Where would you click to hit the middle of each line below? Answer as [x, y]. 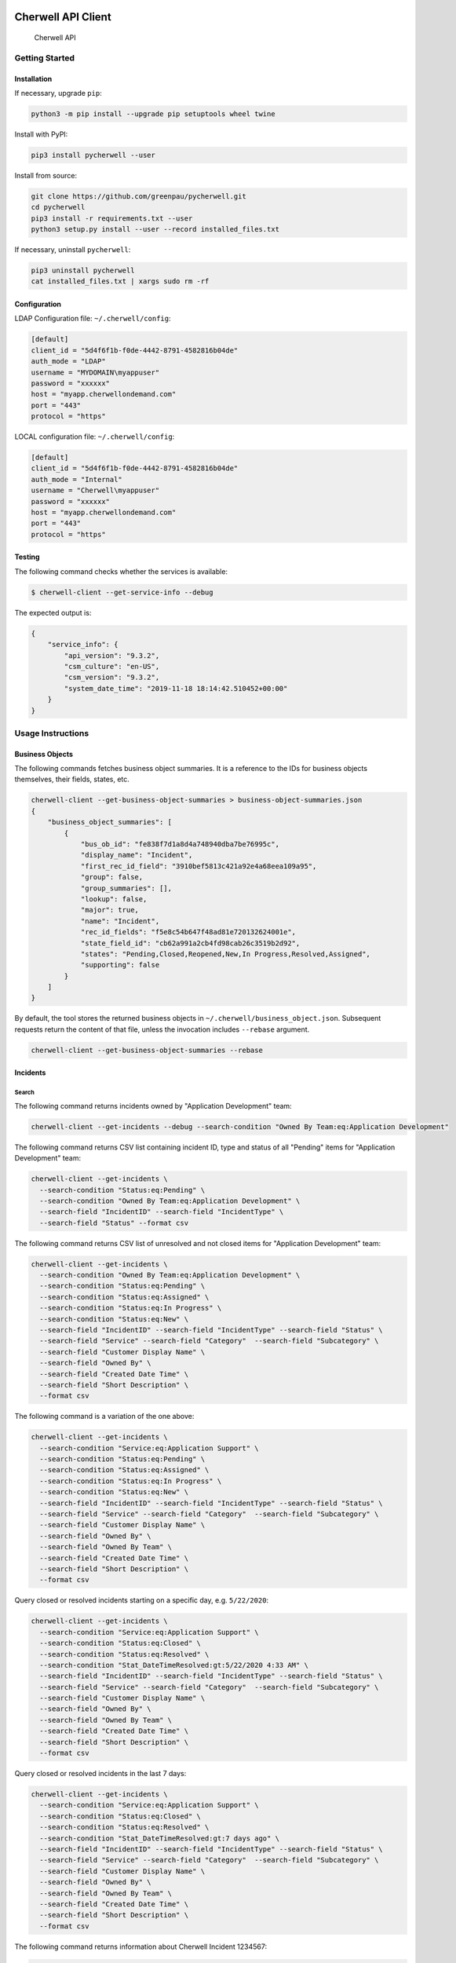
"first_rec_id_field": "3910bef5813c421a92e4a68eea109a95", [199, 866]
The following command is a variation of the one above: [104, 1417]
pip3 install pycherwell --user [93, 155]
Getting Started [44, 57]
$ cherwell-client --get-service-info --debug [122, 592]
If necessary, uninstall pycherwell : [73, 250]
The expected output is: [53, 612]
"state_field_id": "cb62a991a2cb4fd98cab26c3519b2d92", [190, 943]
